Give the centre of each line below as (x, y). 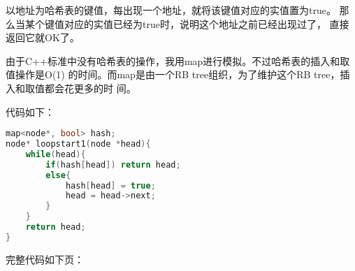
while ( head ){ (56, 154)
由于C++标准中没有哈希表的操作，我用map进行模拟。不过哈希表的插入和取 (178, 60)
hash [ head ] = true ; (110, 185)
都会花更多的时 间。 (90, 88)
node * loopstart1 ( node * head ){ (78, 144)
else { (58, 175)
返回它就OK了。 (43, 37)
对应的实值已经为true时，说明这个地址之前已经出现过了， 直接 (207, 23)
